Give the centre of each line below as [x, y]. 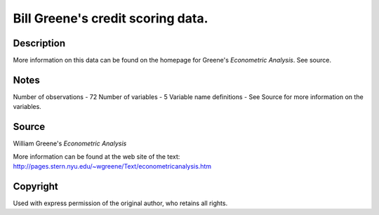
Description [39, 43]
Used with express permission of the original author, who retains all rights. [120, 203]
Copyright [36, 186]
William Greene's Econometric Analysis [70, 143]
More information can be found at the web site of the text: [97, 156]
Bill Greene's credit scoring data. [111, 18]
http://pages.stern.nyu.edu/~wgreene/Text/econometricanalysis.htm [112, 167]
